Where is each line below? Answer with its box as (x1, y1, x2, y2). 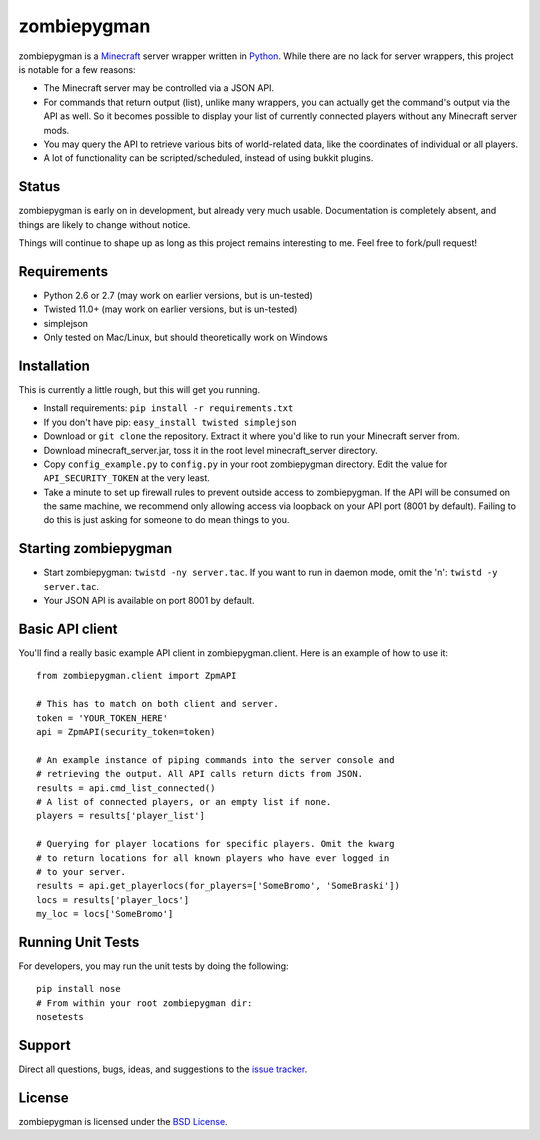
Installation (18, 357, 90, 374)
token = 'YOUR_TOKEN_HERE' (36, 712, 169, 724)
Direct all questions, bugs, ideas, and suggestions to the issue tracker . (18, 1063, 308, 1075)
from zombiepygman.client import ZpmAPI (36, 670, 237, 682)
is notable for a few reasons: (18, 63, 136, 75)
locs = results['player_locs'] (36, 894, 190, 905)
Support (18, 1036, 71, 1054)
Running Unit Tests (18, 933, 140, 950)
